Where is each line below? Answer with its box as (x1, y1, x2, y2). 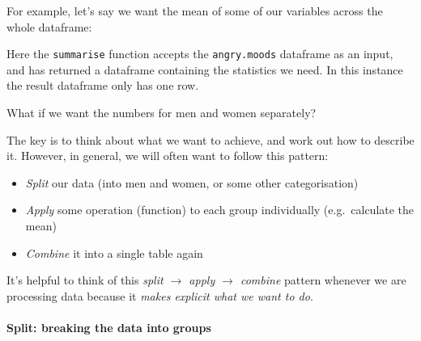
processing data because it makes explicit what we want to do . (6, 287, 313, 304)
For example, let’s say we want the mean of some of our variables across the (6, 2, 383, 19)
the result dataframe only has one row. (6, 77, 199, 94)
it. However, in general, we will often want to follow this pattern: (6, 147, 329, 164)
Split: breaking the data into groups (6, 318, 211, 335)
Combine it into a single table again (25, 244, 203, 261)
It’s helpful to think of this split (6, 272, 164, 288)
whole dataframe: (6, 18, 92, 35)
